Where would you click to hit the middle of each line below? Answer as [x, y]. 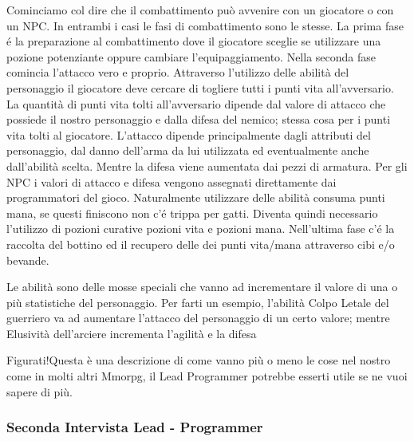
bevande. [28, 260]
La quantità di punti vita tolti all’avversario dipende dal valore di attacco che [196, 103]
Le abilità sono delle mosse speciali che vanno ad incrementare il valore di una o [202, 287]
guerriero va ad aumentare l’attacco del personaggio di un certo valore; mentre [198, 318]
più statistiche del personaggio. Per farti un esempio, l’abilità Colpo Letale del [198, 302]
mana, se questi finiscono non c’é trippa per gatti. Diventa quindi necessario [192, 213]
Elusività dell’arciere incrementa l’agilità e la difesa [132, 333]
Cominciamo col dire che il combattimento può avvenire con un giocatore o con [200, 10]
